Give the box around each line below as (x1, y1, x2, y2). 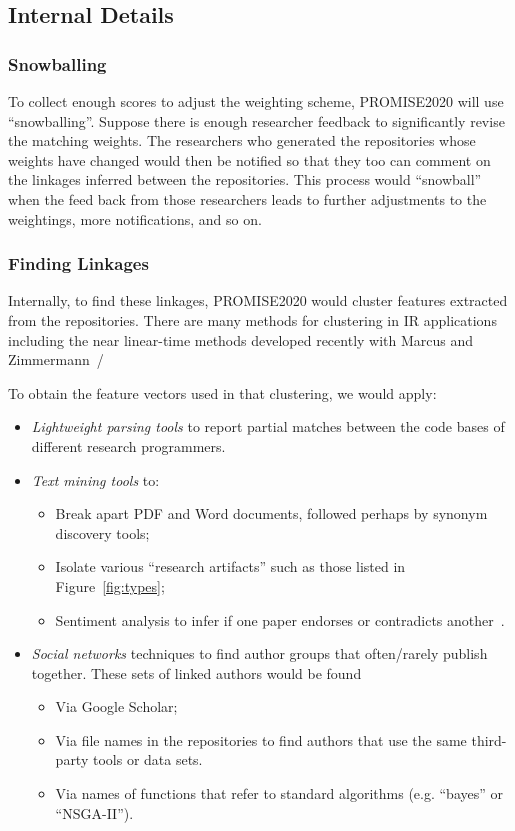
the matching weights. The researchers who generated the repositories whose (8, 130, 476, 151)
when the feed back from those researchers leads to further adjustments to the (8, 188, 487, 209)
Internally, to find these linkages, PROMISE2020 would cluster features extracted (8, 290, 508, 311)
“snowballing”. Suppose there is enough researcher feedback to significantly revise (8, 110, 505, 131)
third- (471, 729, 507, 750)
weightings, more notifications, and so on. (8, 208, 262, 229)
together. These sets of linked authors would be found (31, 662, 362, 683)
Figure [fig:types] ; (55, 575, 165, 596)
